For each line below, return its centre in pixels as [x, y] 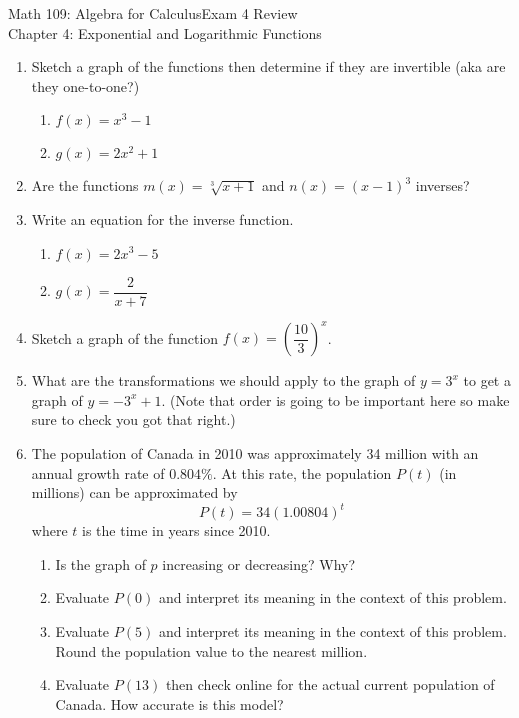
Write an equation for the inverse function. [162, 218]
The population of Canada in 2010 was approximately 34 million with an [255, 452]
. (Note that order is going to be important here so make [335, 399]
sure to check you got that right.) [133, 419]
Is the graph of [100, 563]
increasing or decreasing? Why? [259, 563]
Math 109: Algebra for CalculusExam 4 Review [153, 13]
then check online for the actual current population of [330, 684]
